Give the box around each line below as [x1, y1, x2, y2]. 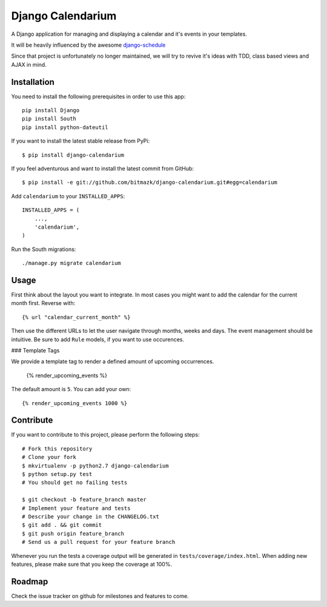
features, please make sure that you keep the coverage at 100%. [11, 560, 173, 568]
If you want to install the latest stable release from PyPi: [11, 137, 150, 145]
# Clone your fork [22, 454, 77, 461]
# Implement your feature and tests [22, 505, 131, 512]
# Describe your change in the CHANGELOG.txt [22, 513, 160, 520]
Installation [11, 76, 54, 87]
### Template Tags [11, 346, 60, 354]
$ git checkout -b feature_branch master [22, 496, 147, 503]
